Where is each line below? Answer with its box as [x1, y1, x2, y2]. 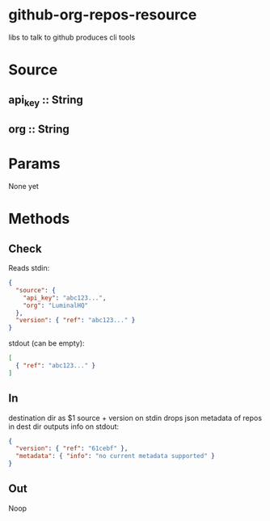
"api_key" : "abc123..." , [23, 293, 107, 302]
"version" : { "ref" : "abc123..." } [15, 317, 136, 325]
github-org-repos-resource [8, 6, 197, 24]
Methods [8, 210, 70, 228]
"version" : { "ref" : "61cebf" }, [15, 444, 129, 453]
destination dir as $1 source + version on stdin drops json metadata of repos [8, 413, 263, 422]
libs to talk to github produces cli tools [8, 32, 136, 42]
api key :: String [8, 93, 83, 108]
